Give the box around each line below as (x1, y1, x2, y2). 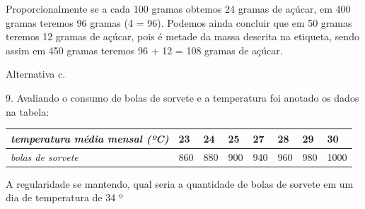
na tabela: (6, 104, 50, 119)
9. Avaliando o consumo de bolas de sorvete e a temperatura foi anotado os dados (6, 90, 359, 104)
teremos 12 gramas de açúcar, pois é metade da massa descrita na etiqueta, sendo (6, 29, 359, 44)
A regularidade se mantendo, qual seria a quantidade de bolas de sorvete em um (6, 176, 354, 191)
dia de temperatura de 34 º (6, 190, 123, 205)
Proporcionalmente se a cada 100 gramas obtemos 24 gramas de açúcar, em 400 (6, 1, 351, 16)
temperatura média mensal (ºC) (11, 131, 169, 145)
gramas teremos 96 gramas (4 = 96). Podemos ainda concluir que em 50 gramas (6, 15, 352, 30)
